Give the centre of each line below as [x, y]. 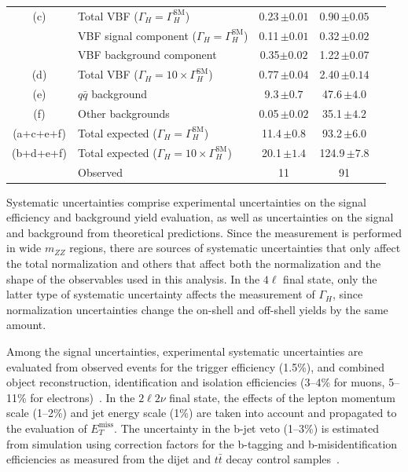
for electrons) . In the [83, 397]
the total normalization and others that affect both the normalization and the [194, 263]
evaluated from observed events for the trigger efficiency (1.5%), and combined [195, 366]
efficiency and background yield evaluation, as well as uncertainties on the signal [200, 217]
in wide [24, 248]
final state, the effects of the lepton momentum [282, 397]
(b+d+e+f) [40, 152]
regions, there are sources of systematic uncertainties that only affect [235, 248]
